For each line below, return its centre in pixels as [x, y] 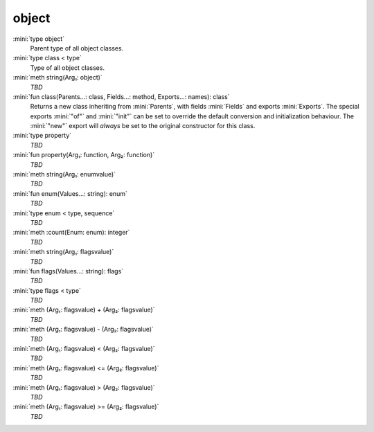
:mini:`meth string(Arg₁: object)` [58, 78]
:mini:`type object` [39, 39]
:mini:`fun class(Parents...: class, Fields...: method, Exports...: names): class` [121, 96]
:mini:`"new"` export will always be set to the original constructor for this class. [143, 126]
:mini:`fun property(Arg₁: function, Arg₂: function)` [84, 155]
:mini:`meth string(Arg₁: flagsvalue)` [63, 252]
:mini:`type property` [42, 136]
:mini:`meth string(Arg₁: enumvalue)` [64, 174]
